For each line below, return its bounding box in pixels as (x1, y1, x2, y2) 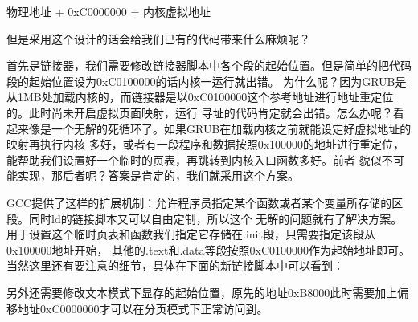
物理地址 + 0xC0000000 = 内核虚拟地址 (6, 3, 211, 19)
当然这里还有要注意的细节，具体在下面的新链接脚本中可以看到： (6, 257, 344, 274)
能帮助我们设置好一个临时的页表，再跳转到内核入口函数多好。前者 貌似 (6, 151, 382, 168)
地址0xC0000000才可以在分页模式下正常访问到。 (17, 300, 268, 316)
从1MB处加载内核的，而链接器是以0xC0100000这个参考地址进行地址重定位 (6, 88, 394, 105)
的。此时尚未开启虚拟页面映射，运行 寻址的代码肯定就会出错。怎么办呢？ (6, 104, 393, 120)
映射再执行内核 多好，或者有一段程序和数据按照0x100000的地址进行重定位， (6, 136, 405, 153)
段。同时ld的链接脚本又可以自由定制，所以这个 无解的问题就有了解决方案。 (6, 210, 403, 226)
